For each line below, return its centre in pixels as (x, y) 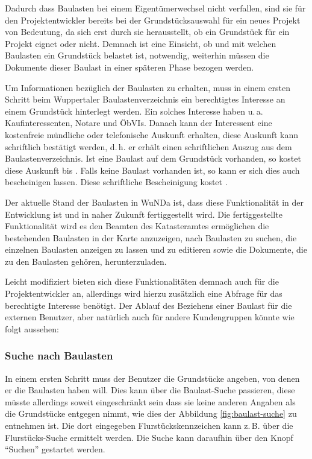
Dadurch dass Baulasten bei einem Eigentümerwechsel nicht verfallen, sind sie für (155, 8)
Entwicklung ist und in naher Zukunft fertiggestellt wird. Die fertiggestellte (144, 214)
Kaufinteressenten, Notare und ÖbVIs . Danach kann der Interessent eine (139, 123)
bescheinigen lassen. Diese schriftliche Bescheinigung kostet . (116, 182)
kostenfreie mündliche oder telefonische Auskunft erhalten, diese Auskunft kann (152, 134)
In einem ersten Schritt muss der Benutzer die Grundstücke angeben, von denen (152, 378)
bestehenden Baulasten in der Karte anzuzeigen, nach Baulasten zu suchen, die (151, 237)
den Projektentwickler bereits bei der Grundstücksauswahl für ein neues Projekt (153, 20)
